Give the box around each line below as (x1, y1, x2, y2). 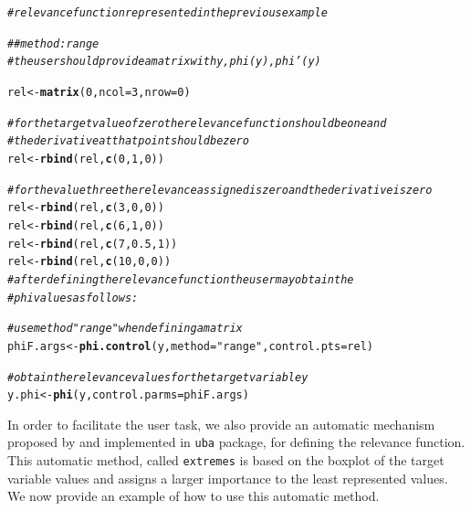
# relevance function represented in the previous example (7, 6, 328, 19)
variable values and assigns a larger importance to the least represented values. (7, 468, 448, 487)
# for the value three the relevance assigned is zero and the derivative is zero (7, 183, 433, 197)
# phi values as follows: (7, 291, 139, 304)
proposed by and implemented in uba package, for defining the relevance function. (7, 432, 466, 452)
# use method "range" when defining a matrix (7, 322, 243, 335)
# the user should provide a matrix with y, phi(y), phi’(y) (7, 55, 321, 69)
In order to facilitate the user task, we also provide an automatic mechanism (7, 414, 435, 433)
